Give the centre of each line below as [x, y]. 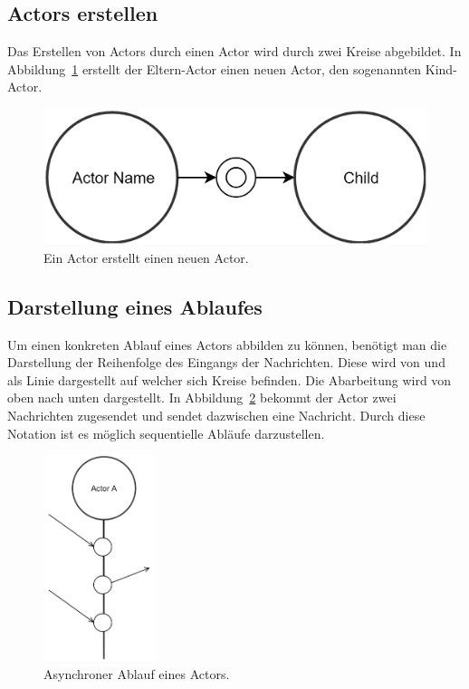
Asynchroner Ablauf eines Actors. [137, 673]
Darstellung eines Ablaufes [135, 306]
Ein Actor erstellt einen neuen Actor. [146, 257]
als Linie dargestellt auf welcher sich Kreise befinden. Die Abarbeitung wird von [230, 379]
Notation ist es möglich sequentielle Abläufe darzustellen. [166, 433]
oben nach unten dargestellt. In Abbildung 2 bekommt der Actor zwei [202, 398]
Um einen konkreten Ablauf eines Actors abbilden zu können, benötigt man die [227, 344]
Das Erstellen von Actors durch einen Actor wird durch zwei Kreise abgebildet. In [234, 51]
